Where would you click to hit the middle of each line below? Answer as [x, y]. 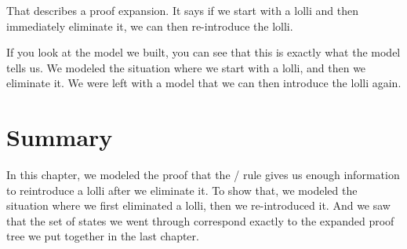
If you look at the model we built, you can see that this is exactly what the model [203, 52]
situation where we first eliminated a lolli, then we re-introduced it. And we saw [198, 205]
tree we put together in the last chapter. [103, 236]
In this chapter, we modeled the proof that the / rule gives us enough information [203, 175]
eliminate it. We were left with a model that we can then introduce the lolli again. [204, 83]
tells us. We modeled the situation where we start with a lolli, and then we [186, 67]
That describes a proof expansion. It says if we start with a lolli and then [182, 10]
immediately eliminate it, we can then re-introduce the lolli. [150, 26]
